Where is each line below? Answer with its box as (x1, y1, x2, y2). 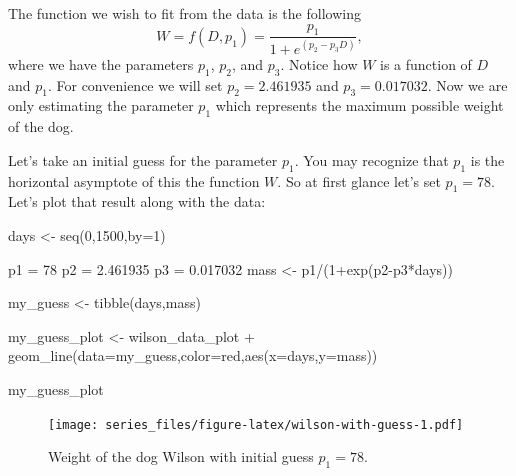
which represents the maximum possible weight (215, 95, 504, 116)
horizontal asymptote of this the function (8, 170, 260, 191)
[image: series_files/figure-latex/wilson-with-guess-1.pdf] (48, 417, 464, 432)
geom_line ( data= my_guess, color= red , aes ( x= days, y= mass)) (8, 345, 378, 366)
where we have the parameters (8, 53, 194, 74)
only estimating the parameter (8, 95, 194, 116)
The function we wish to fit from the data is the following (8, 3, 361, 23)
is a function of (380, 53, 472, 74)
